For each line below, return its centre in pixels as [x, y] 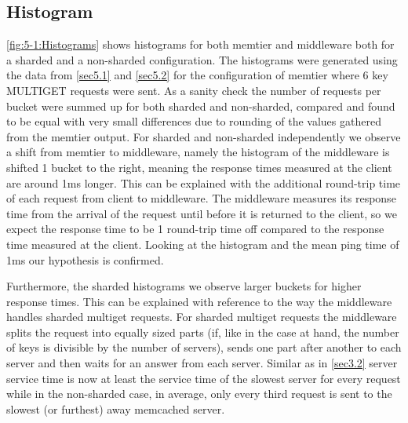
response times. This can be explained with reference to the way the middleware [199, 301]
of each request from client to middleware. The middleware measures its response [201, 198]
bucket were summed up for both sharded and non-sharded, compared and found [201, 106]
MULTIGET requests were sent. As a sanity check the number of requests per [194, 90]
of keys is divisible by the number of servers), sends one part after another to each [204, 347]
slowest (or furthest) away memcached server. [116, 408]
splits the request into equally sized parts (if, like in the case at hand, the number [203, 332]
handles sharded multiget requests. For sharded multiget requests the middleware [202, 317]
